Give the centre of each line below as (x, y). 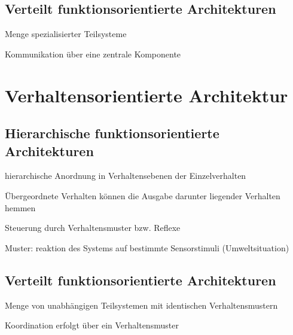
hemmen (20, 207)
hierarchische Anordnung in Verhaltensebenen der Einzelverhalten (126, 176)
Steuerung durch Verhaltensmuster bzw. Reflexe (93, 228)
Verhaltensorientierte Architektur (146, 95)
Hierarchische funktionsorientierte (112, 133)
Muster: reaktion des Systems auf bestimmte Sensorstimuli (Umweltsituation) (147, 247)
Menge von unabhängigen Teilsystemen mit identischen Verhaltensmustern (141, 305)
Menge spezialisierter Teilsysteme (66, 34)
